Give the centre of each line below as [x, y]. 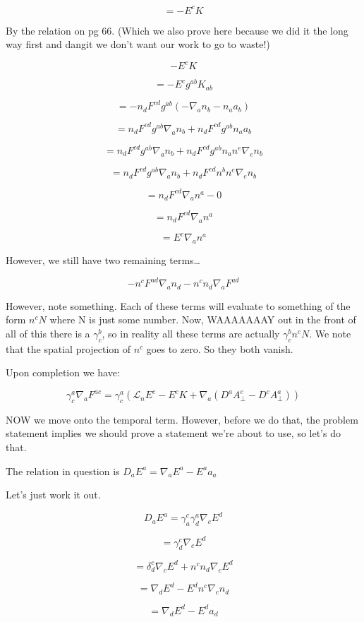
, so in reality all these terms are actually [191, 334]
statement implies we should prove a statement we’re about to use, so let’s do [173, 433]
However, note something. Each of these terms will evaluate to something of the [178, 305]
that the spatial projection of [68, 348]
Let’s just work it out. [53, 495]
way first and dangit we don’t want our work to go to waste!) [138, 44]
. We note [330, 334]
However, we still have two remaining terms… [103, 260]
